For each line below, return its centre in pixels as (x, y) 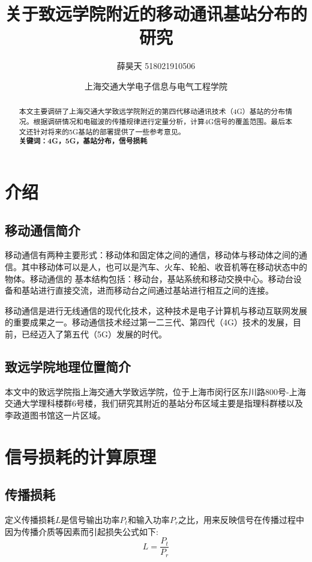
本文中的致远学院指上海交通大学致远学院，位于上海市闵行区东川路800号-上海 (155, 391)
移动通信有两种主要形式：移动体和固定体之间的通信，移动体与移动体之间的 (152, 255)
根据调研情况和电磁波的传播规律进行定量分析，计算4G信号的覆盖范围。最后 (159, 121)
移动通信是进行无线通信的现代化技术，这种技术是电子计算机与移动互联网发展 (156, 310)
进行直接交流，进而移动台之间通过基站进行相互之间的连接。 (156, 290)
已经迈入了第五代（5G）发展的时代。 (94, 334)
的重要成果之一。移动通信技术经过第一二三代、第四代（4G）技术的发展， (149, 322)
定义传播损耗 (30, 520)
